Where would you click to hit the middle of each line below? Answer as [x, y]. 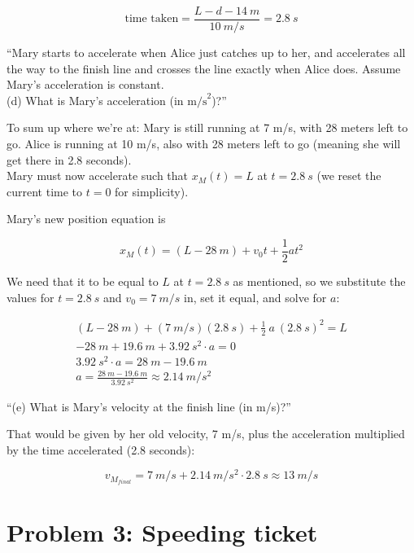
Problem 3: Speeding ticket [162, 531]
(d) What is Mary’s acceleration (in [95, 100]
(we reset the [349, 176]
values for [31, 297]
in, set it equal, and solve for [255, 297]
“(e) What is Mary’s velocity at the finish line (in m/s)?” [149, 406]
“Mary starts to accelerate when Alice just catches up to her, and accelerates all [206, 53]
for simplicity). [152, 191]
